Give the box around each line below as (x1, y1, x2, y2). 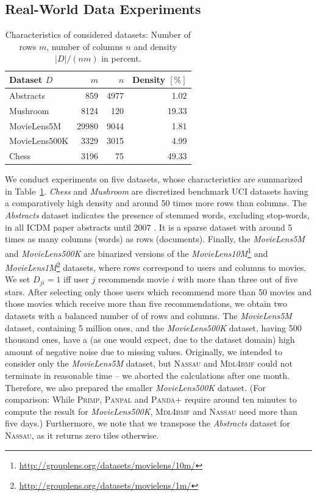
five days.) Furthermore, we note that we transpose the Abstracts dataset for (5, 417, 290, 430)
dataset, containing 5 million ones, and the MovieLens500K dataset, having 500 (5, 321, 302, 334)
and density (134, 40, 177, 52)
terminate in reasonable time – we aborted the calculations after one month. (5, 368, 290, 381)
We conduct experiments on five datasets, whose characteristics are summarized (5, 173, 303, 185)
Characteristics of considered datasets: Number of (5, 28, 191, 41)
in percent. (101, 52, 141, 65)
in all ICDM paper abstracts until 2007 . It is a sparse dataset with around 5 (5, 220, 293, 233)
